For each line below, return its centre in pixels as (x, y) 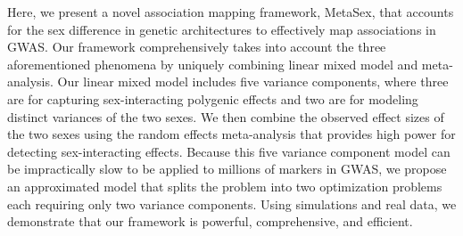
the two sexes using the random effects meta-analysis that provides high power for (231, 134)
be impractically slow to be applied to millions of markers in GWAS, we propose (227, 169)
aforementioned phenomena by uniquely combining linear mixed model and (213, 64)
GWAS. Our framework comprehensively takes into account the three (197, 47)
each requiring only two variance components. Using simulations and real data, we (232, 203)
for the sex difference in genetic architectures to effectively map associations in (222, 29)
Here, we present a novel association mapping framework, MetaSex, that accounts (231, 12)
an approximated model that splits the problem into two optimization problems (225, 186)
